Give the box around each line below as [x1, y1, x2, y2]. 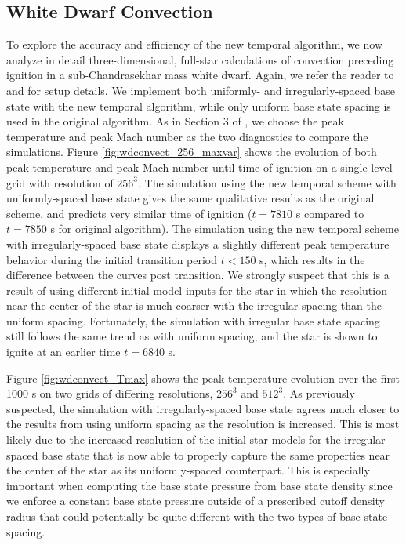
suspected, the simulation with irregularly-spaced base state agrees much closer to [6, 400, 400, 416]
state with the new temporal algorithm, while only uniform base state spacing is [6, 97, 391, 114]
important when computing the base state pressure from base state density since [6, 477, 393, 493]
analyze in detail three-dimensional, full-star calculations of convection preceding [6, 51, 394, 67]
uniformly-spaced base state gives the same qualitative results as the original [6, 190, 375, 206]
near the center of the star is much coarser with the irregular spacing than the [6, 297, 382, 314]
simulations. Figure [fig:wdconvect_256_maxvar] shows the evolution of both [6, 144, 377, 160]
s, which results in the [259, 251, 365, 267]
